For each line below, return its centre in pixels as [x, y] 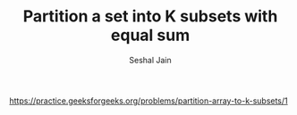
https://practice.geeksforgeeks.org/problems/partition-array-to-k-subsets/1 [148, 101]
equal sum [150, 35]
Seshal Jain [150, 60]
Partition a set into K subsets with [150, 16]
